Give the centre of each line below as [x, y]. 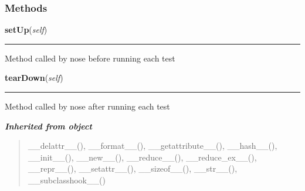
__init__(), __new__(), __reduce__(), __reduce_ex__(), [142, 157]
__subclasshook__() [67, 180]
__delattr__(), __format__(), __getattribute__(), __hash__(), [152, 146]
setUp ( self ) [26, 30]
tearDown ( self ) [34, 78]
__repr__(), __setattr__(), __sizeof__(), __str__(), [133, 168]
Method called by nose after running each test [87, 106]
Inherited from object [48, 126]
